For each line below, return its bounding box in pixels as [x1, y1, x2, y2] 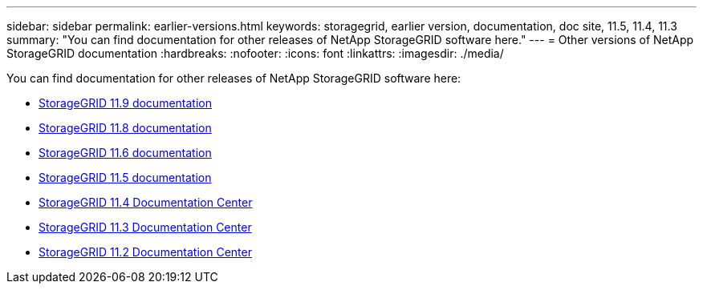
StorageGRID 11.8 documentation [39, 121, 212, 135]
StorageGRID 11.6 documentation [39, 146, 212, 159]
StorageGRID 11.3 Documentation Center [39, 220, 252, 234]
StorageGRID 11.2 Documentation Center [39, 245, 252, 259]
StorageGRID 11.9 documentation [39, 96, 212, 110]
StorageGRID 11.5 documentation [39, 171, 212, 184]
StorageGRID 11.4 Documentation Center [39, 195, 253, 209]
